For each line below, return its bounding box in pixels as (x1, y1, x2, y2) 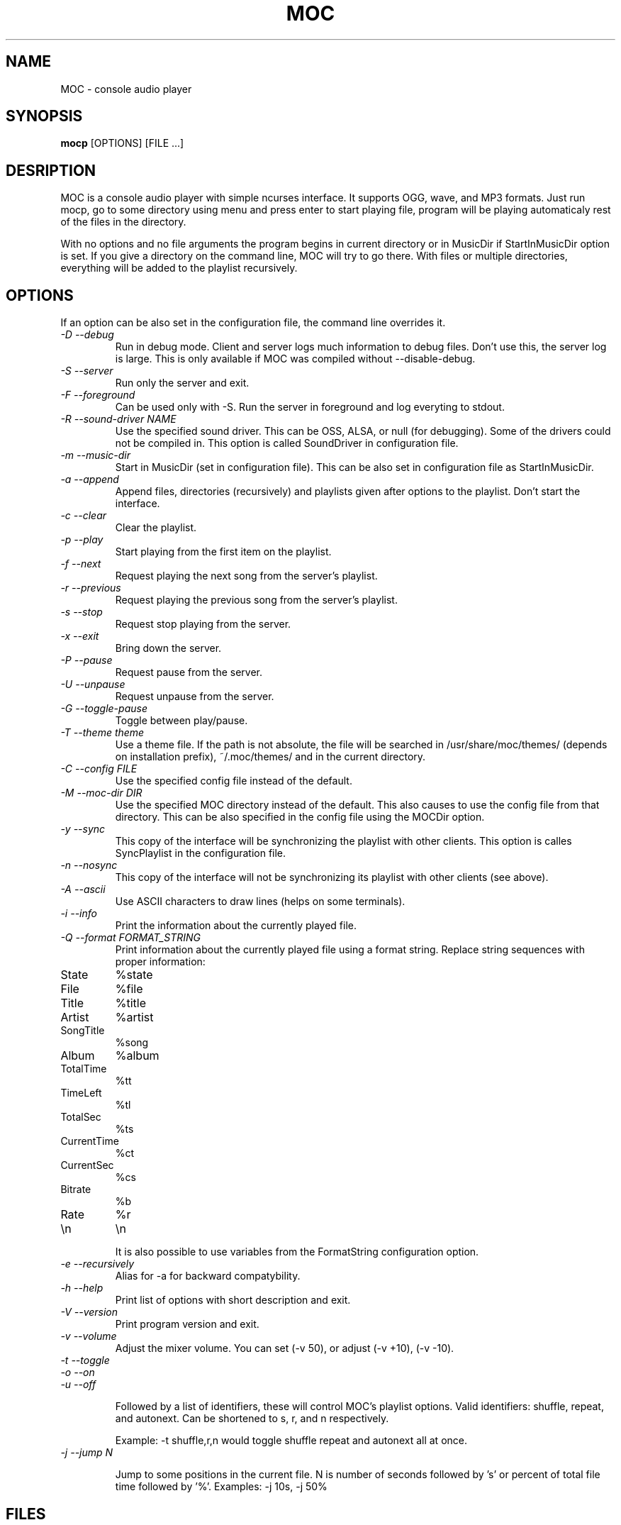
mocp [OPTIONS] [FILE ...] (60, 137, 184, 150)
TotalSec (60, 1111, 101, 1124)
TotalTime (60, 1063, 107, 1075)
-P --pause (60, 654, 113, 667)
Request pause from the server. (115, 666, 263, 679)
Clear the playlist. (115, 521, 197, 534)
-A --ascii (60, 883, 106, 896)
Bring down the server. (115, 642, 222, 655)
